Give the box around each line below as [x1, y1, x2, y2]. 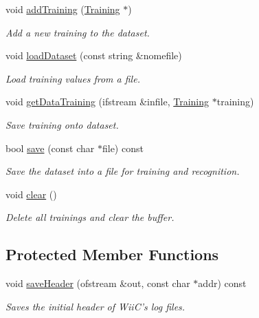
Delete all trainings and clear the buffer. [5, 210, 174, 224]
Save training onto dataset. [5, 117, 119, 131]
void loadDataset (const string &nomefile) [5, 48, 182, 63]
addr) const [198, 276, 247, 290]
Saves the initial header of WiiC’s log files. [5, 299, 185, 313]
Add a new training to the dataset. [5, 25, 150, 39]
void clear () [5, 187, 57, 201]
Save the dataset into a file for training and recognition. [5, 164, 240, 178]
